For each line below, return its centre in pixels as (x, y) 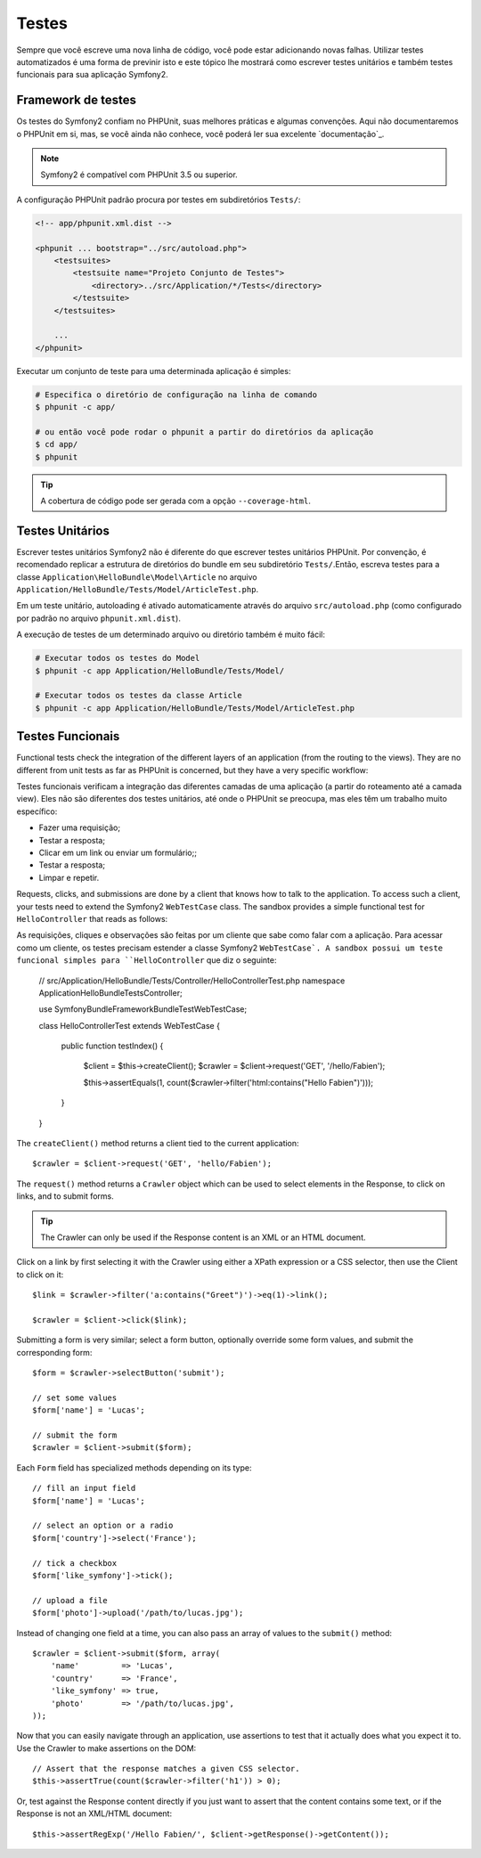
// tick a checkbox (75, 1563)
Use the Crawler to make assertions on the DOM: (106, 1748)
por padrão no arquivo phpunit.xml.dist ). (99, 618)
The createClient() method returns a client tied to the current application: (158, 1144)
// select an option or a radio (103, 1526)
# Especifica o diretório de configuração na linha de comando (176, 395)
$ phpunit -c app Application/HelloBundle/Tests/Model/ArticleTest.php (195, 708)
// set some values (75, 1398)
